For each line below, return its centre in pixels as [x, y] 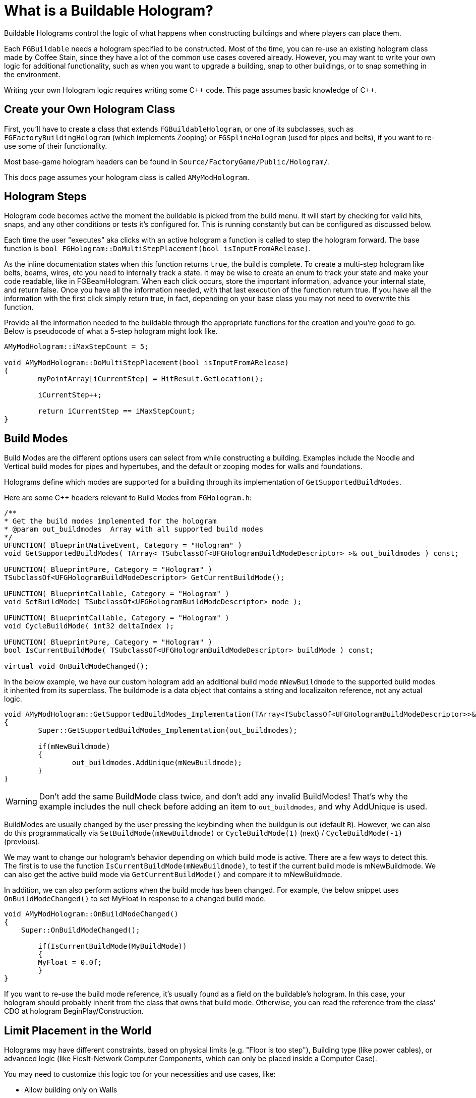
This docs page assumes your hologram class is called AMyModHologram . [127, 177]
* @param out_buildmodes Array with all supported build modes [134, 529]
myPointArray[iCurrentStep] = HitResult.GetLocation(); [151, 379]
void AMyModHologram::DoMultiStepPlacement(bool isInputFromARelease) [146, 363]
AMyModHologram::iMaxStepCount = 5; [76, 347]
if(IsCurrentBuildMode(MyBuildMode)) [112, 946]
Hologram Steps [45, 197]
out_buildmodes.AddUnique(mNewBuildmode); [157, 763]
